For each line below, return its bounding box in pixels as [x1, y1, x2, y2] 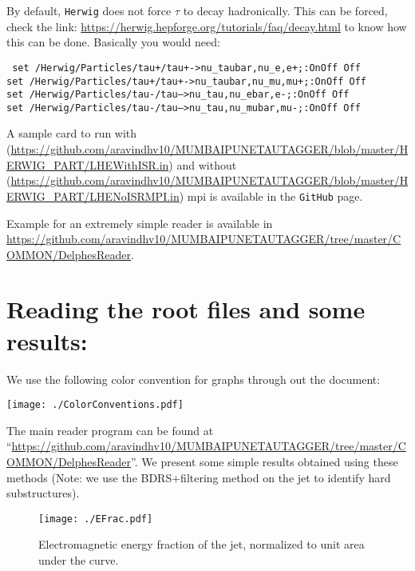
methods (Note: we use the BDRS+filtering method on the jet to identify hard [6, 469, 391, 485]
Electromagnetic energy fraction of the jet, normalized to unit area [38, 536, 365, 553]
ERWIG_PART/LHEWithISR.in [6, 156, 169, 173]
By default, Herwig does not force [6, 2, 172, 18]
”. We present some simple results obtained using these [131, 453, 398, 470]
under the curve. [38, 552, 119, 569]
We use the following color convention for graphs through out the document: [6, 370, 381, 387]
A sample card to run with [6, 125, 137, 142]
